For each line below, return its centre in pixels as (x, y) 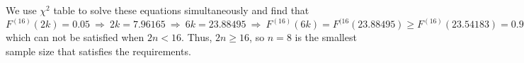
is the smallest (326, 37)
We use (21, 10)
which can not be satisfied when (75, 37)
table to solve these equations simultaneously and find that (181, 10)
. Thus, (197, 37)
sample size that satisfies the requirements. (98, 51)
